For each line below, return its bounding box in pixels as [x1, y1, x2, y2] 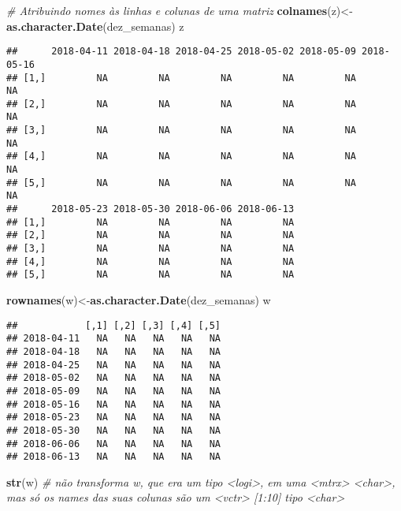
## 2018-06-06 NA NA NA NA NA [6, 438, 221, 449]
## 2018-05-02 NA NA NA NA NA [6, 372, 221, 384]
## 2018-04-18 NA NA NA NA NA [6, 345, 221, 357]
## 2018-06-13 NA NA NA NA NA [6, 451, 221, 463]
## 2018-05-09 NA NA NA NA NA [6, 385, 221, 397]
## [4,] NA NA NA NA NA [6, 151, 356, 162]
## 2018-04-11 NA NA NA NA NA [6, 333, 221, 345]
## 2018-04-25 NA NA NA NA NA [6, 359, 221, 371]
